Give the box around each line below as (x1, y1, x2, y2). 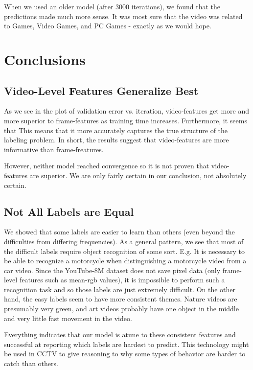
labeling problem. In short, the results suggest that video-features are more (4, 135, 229, 145)
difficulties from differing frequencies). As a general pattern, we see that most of (4, 236, 244, 246)
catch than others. (4, 358, 58, 369)
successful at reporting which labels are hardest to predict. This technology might (4, 339, 249, 349)
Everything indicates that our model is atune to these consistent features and (4, 329, 236, 340)
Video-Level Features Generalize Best (4, 83, 199, 98)
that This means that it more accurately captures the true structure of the (4, 125, 228, 135)
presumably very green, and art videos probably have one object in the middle (4, 303, 239, 314)
